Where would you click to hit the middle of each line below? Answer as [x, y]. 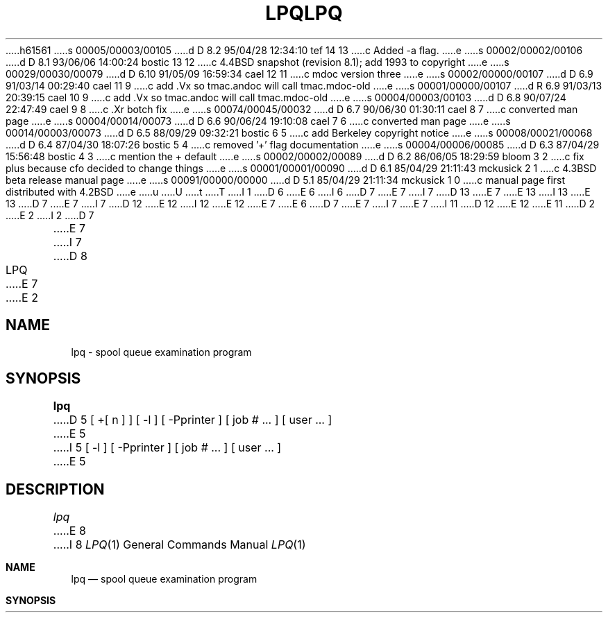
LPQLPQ [304, 13]
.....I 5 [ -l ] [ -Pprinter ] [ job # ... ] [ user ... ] [167, 448]
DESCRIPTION [55, 489]
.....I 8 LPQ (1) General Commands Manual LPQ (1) [179, 545]
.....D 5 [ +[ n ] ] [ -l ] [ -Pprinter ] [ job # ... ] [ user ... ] [193, 420]
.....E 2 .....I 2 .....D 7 [50, 215]
